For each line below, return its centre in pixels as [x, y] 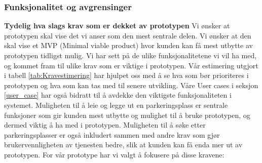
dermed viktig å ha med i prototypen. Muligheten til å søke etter [105, 125]
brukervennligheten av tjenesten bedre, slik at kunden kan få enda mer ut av [123, 145]
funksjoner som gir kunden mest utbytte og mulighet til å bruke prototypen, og [127, 115]
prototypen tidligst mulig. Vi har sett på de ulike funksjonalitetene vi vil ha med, [130, 55]
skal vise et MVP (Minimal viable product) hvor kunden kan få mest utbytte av [128, 45]
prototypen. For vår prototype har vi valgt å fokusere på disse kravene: [114, 154]
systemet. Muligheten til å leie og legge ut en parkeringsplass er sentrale [116, 105]
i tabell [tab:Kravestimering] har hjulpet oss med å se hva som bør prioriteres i [126, 75]
